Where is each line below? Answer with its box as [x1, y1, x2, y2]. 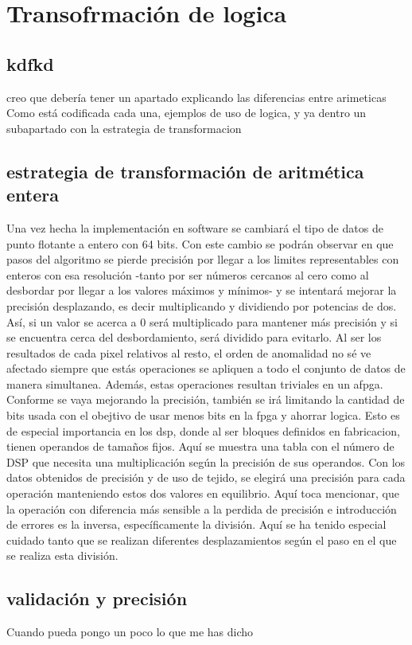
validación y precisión [6, 586, 188, 611]
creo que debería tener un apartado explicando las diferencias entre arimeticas [6, 88, 387, 105]
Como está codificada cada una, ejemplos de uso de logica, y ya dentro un [6, 104, 367, 121]
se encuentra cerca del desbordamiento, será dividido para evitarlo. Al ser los [6, 329, 382, 346]
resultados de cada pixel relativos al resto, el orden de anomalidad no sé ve [6, 344, 371, 361]
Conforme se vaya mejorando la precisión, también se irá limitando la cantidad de [6, 391, 405, 408]
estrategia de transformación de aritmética [6, 158, 364, 183]
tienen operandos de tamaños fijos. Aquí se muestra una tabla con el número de [6, 438, 395, 455]
